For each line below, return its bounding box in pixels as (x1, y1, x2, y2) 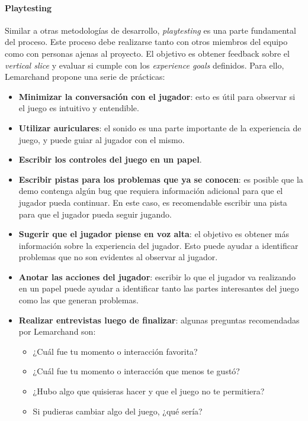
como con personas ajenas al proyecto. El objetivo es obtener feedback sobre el (5, 47, 290, 59)
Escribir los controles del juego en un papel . (18, 153, 202, 166)
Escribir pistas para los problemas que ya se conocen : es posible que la (18, 173, 303, 185)
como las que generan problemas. (18, 294, 139, 306)
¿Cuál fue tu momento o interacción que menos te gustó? (33, 365, 240, 377)
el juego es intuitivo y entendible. (18, 102, 139, 114)
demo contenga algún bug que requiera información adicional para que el (18, 184, 283, 197)
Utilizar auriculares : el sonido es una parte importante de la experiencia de (18, 121, 301, 134)
